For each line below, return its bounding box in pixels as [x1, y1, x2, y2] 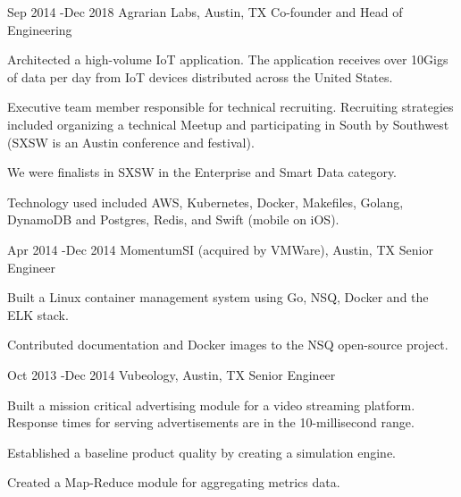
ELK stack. [7, 305, 69, 324]
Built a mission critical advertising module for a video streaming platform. [7, 395, 415, 414]
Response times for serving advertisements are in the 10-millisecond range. [7, 413, 415, 432]
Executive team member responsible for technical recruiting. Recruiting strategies [7, 97, 454, 116]
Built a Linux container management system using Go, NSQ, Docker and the [7, 288, 429, 307]
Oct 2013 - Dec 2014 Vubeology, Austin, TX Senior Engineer [7, 365, 336, 383]
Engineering [7, 20, 72, 38]
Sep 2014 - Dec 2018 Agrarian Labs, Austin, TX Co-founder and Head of [7, 3, 403, 21]
